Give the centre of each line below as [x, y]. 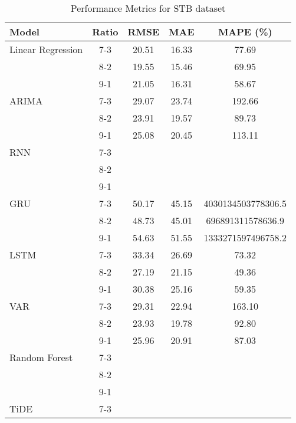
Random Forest [41, 357]
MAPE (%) [245, 32]
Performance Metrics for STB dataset [148, 8]
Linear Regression [46, 49]
